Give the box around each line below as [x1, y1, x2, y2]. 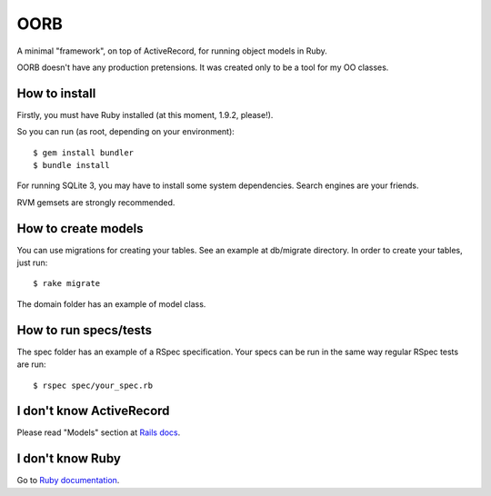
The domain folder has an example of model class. [16, 298, 206, 309]
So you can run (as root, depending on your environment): [16, 126, 235, 137]
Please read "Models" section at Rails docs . [16, 427, 181, 438]
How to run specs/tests [16, 322, 152, 338]
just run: [16, 257, 48, 268]
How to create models [16, 221, 144, 236]
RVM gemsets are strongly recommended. [16, 196, 175, 208]
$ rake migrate [33, 278, 101, 289]
